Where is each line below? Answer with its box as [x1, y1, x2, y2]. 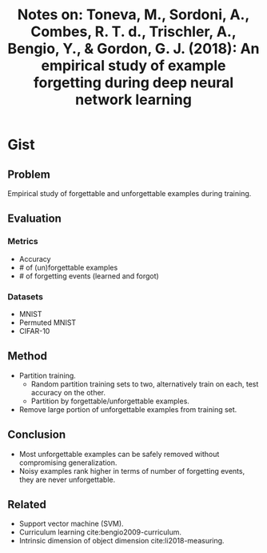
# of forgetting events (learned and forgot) [18, 270, 159, 281]
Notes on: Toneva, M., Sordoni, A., [17, 6, 250, 24]
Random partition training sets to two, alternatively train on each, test [30, 379, 259, 389]
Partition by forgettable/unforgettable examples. [30, 396, 189, 406]
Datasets [7, 291, 43, 302]
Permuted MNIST [18, 318, 77, 327]
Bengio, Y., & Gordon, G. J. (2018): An [7, 40, 260, 58]
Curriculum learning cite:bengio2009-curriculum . [18, 527, 181, 537]
